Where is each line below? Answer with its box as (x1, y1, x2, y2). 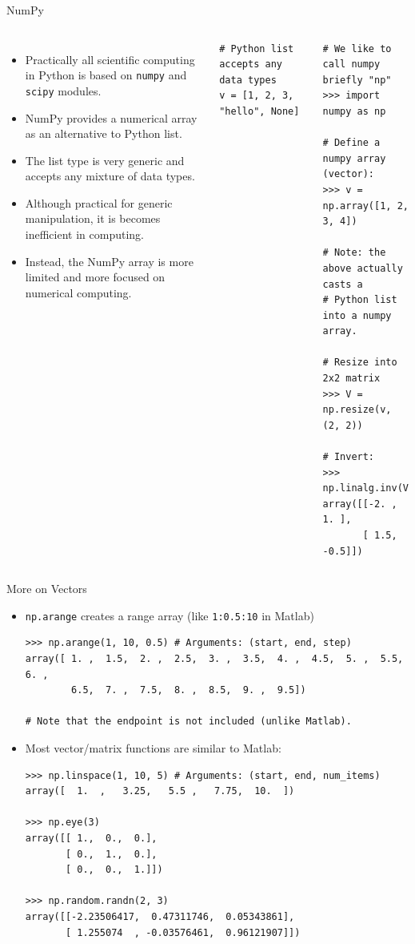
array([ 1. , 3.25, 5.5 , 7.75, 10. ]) (25, 785, 295, 797)
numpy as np (322, 105, 386, 117)
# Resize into (322, 357, 397, 369)
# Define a (322, 137, 381, 149)
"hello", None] (219, 105, 300, 117)
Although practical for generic (25, 194, 173, 211)
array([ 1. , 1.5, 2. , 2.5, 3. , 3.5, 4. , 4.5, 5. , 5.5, (25, 653, 404, 665)
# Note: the (322, 247, 386, 259)
